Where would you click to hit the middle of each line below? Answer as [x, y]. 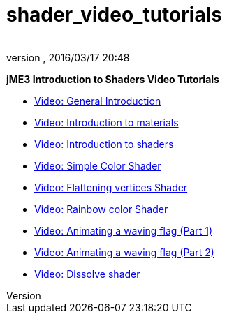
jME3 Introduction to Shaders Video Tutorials [113, 79]
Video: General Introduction [98, 101]
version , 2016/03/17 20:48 [68, 57]
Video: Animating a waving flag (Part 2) [124, 252]
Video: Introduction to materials [107, 122]
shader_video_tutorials [114, 15]
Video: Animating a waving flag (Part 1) [124, 230]
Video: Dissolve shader [87, 274]
